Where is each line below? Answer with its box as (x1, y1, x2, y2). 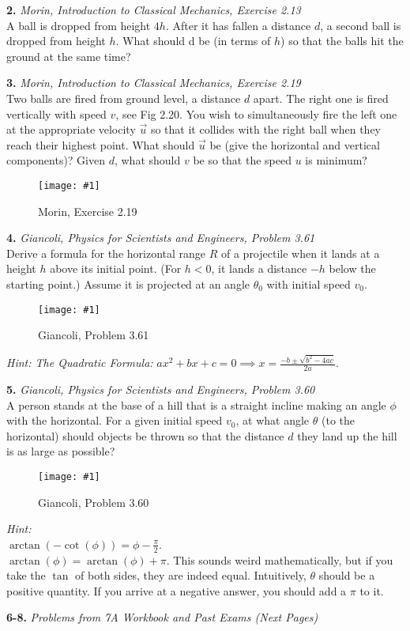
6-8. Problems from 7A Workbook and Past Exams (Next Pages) (6, 609, 318, 625)
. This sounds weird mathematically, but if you (166, 551, 393, 568)
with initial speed (266, 275, 351, 292)
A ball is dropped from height (6, 17, 151, 33)
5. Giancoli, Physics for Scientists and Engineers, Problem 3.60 (6, 380, 315, 397)
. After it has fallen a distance (165, 17, 311, 33)
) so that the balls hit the (280, 32, 404, 49)
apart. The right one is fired (253, 89, 389, 106)
